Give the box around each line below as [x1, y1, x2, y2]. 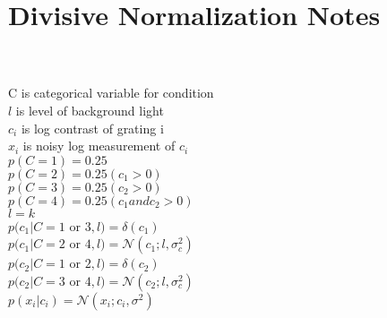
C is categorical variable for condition [8, 83, 214, 102]
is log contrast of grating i [21, 118, 164, 137]
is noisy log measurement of [22, 136, 176, 155]
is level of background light [15, 100, 164, 119]
